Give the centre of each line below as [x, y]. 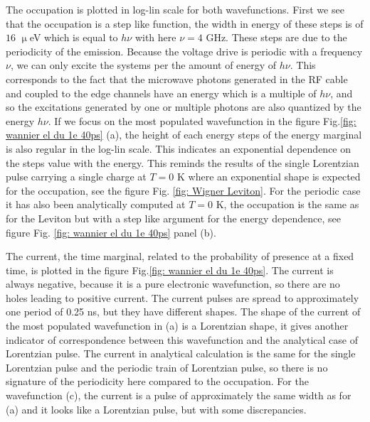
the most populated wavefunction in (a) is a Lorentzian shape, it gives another [177, 326]
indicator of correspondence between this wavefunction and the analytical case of [182, 339]
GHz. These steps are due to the [276, 37]
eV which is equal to [74, 37]
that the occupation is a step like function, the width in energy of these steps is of [185, 23]
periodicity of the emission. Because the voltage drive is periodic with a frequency [184, 51]
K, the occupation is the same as [287, 204]
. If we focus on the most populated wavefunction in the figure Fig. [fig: [202, 120]
